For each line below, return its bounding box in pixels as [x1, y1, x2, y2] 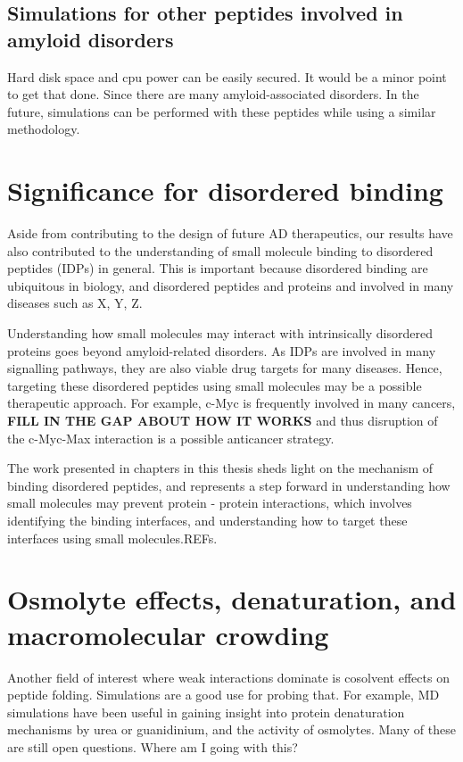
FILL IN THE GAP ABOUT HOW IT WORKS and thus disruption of [7, 411, 438, 430]
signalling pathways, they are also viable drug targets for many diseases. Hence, [7, 359, 442, 377]
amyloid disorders [7, 25, 174, 53]
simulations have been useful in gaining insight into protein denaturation [7, 702, 405, 721]
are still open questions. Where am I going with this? [7, 737, 298, 756]
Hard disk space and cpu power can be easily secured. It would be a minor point [7, 67, 447, 86]
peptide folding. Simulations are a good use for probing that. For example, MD [7, 685, 440, 704]
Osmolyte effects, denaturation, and [7, 581, 457, 617]
